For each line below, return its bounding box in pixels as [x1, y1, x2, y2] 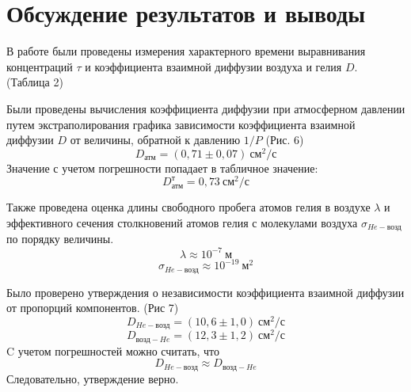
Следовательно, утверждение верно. [6, 370, 179, 386]
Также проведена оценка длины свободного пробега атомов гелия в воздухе [6, 199, 371, 215]
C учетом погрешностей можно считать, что [6, 342, 219, 359]
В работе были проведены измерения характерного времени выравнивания [6, 43, 366, 59]
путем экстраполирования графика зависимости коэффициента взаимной [6, 116, 356, 132]
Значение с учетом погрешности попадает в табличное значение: [6, 159, 318, 176]
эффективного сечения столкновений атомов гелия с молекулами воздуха [6, 215, 358, 231]
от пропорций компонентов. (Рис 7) [6, 299, 179, 316]
